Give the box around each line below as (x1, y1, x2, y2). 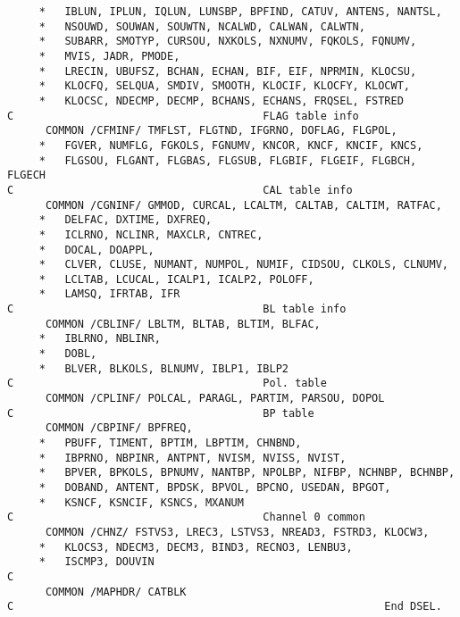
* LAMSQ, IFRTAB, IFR (38, 288, 180, 301)
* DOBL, (38, 347, 97, 361)
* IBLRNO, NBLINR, (38, 332, 161, 346)
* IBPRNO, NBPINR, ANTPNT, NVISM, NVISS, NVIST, (38, 451, 347, 464)
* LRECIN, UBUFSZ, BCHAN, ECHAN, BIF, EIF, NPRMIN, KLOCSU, (38, 64, 417, 78)
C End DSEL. (7, 600, 442, 613)
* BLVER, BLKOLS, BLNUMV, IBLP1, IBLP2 (38, 362, 289, 375)
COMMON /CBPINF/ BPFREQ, (45, 421, 193, 435)
